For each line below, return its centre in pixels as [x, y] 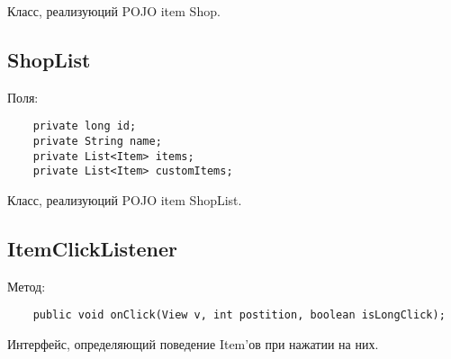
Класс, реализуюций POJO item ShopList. [125, 200]
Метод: [27, 286]
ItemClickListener [93, 248]
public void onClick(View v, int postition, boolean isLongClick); [239, 315]
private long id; [85, 126]
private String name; [97, 142]
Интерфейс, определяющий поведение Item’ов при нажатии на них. [193, 344]
